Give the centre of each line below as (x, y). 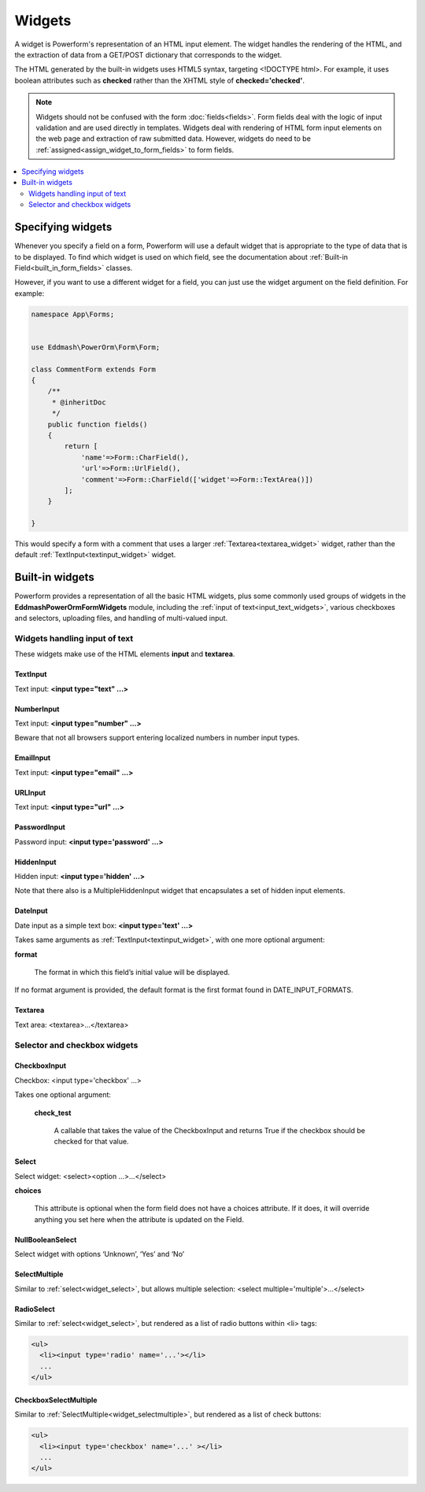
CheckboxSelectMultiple (56, 1400)
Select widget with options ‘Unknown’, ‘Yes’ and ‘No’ (100, 1254)
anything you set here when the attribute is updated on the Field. (139, 1219)
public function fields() (98, 424)
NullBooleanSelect (46, 1239)
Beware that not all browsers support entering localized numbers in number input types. (157, 738)
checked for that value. (91, 1142)
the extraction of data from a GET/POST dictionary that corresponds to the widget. (148, 54)
